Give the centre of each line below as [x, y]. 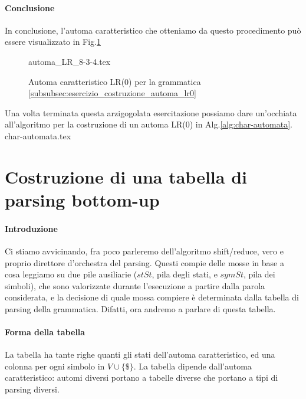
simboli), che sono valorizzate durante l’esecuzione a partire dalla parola [135, 285]
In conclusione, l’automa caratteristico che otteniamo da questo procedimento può [153, 30]
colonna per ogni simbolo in [55, 366]
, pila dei [259, 274]
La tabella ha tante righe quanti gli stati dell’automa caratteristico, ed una [140, 354]
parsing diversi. [32, 389]
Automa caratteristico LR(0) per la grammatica [115, 81]
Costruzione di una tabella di [126, 176]
